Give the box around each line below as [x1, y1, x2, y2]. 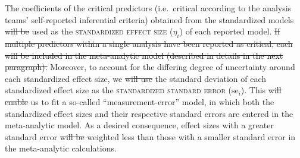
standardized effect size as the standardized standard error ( [5, 84, 232, 96]
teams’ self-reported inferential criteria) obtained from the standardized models [5, 13, 294, 26]
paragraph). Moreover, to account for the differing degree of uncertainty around [5, 61, 295, 73]
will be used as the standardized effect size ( [5, 25, 173, 37]
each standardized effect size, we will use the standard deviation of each [5, 72, 267, 84]
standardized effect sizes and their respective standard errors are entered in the [5, 107, 293, 119]
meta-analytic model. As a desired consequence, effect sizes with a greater [5, 119, 274, 131]
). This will [240, 84, 282, 96]
